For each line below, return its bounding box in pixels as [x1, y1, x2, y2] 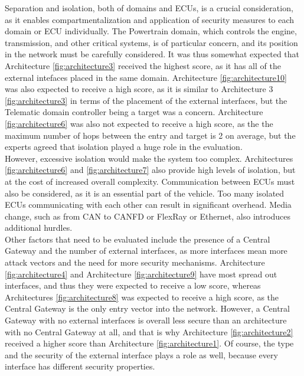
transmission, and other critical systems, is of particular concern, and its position [5, 36, 298, 48]
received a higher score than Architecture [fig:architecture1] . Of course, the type [5, 337, 294, 349]
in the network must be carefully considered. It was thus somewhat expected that [5, 48, 300, 60]
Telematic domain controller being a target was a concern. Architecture [5, 106, 263, 118]
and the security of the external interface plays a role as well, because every [5, 348, 278, 361]
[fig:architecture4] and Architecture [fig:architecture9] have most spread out [5, 267, 277, 280]
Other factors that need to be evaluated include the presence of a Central [5, 233, 270, 245]
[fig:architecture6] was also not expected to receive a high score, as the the [5, 117, 273, 129]
